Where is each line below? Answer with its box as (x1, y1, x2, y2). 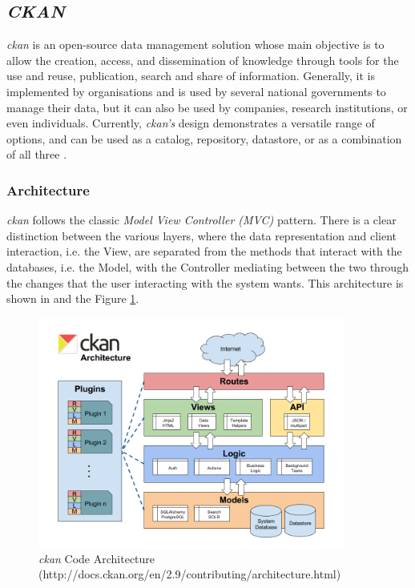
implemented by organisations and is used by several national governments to (6, 83, 386, 99)
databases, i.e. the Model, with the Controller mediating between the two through (6, 258, 409, 275)
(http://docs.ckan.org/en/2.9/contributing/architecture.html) (38, 566, 341, 582)
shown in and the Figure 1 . (6, 290, 139, 307)
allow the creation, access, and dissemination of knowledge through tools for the (6, 51, 399, 68)
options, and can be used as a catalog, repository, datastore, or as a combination (6, 130, 402, 147)
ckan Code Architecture (38, 550, 155, 566)
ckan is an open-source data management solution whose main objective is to (6, 36, 385, 53)
